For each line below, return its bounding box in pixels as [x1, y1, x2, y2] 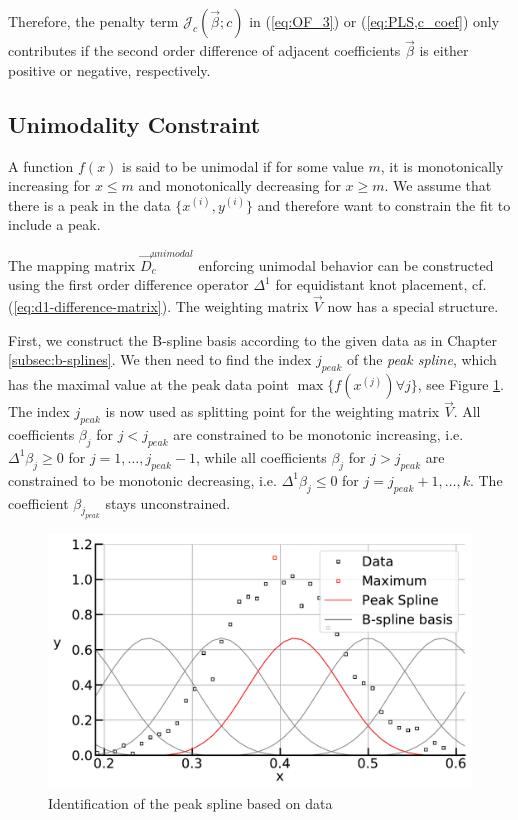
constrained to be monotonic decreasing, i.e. [8, 469, 277, 490]
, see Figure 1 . [417, 374, 505, 395]
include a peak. [8, 214, 101, 235]
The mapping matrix [8, 254, 136, 275]
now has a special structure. [327, 296, 499, 317]
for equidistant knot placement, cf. [275, 274, 487, 295]
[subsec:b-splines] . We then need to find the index [8, 349, 312, 370]
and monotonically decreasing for [138, 175, 341, 196]
